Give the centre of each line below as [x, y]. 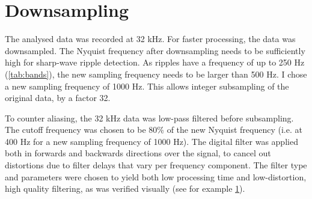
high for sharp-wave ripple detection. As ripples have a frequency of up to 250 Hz [155, 62]
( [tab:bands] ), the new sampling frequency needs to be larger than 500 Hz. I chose [156, 74]
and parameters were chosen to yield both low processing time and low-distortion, [156, 176]
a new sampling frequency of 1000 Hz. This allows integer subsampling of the [147, 86]
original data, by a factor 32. [58, 98]
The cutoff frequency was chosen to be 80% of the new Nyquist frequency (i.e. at [154, 130]
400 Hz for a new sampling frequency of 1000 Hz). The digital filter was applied [151, 141]
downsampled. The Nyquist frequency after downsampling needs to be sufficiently [155, 50]
